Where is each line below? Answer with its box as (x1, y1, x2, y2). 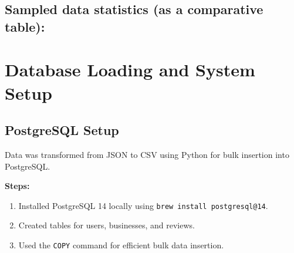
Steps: (5, 180, 30, 192)
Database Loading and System (5, 58, 255, 82)
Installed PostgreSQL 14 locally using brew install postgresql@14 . (18, 199, 268, 211)
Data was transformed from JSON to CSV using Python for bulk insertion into (5, 148, 289, 160)
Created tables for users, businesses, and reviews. (18, 219, 195, 231)
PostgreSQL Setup (5, 121, 119, 139)
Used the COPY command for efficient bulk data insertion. (18, 238, 224, 251)
